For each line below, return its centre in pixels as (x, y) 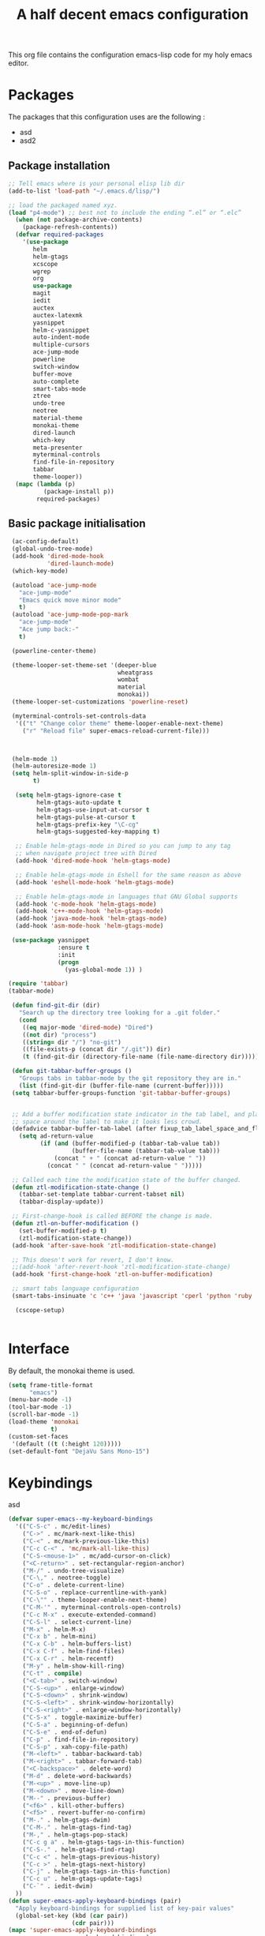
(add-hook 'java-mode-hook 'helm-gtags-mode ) (91, 919)
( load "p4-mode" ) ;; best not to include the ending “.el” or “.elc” (125, 212)
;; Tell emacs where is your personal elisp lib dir (97, 183)
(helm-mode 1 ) (35, 759)
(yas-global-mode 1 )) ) (104, 970)
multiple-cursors (61, 345)
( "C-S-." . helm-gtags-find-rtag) (79, 1849)
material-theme (58, 418)
